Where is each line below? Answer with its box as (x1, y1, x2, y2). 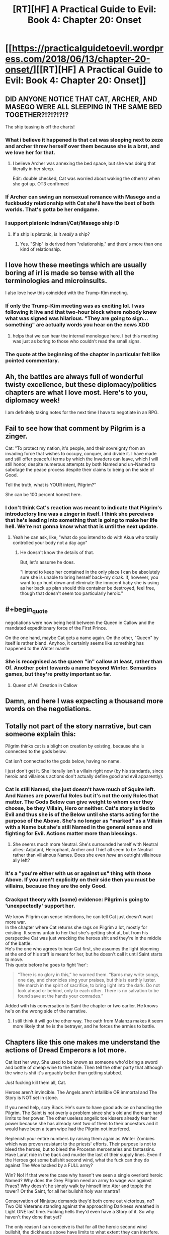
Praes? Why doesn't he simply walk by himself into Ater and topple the (5, 1183, 152, 1189)
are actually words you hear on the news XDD (36, 321, 150, 328)
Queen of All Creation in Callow (12, 682, 78, 688)
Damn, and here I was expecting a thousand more (5, 697, 163, 706)
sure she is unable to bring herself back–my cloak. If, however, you (20, 574, 158, 580)
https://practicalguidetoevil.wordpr (12, 43, 164, 54)
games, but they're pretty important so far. (5, 671, 112, 678)
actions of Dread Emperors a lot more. (5, 1046, 127, 1054)
